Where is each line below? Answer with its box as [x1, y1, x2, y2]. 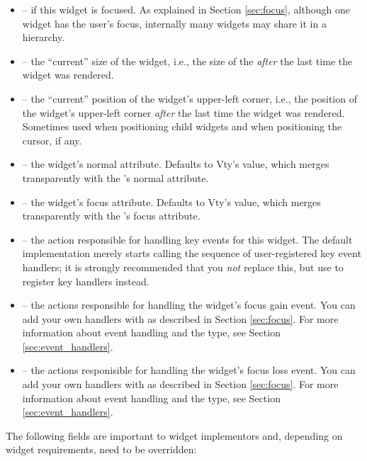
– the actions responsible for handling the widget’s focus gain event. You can [22, 297, 356, 312]
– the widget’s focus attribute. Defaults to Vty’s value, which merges [22, 194, 321, 209]
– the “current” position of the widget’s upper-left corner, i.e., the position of [22, 91, 357, 106]
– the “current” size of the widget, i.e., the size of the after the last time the [22, 53, 353, 68]
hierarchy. [22, 30, 65, 45]
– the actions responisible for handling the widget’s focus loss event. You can [22, 363, 356, 377]
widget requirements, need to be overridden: [6, 442, 197, 457]
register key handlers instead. [22, 273, 149, 288]
